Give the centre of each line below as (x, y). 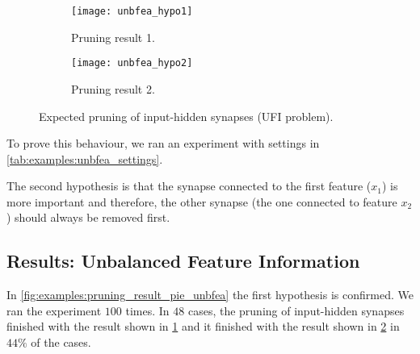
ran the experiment (54, 310)
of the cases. (61, 342)
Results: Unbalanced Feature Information (183, 261)
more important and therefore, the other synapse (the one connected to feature (202, 201)
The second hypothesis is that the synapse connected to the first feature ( (189, 186)
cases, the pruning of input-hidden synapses (296, 310)
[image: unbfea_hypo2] (132, 63)
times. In (147, 310)
